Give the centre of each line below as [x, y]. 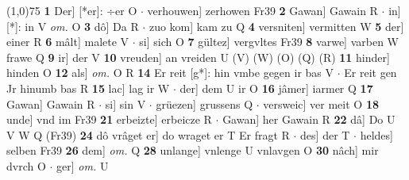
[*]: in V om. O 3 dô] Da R [73, 26]
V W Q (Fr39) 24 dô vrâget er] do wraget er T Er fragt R [148, 134]
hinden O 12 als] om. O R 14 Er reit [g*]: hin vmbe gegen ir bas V [170, 73]
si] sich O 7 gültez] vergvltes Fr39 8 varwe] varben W [269, 42]
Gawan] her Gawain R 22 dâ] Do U [309, 119]
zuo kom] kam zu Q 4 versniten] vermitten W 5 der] [276, 26]
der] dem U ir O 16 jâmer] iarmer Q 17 [276, 88]
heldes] [376, 134]
